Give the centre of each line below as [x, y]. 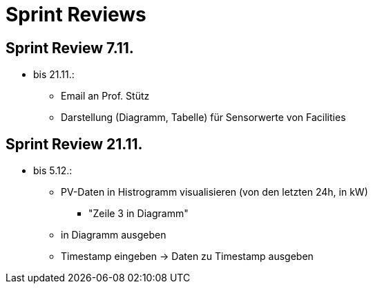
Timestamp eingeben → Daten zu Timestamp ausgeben [187, 257]
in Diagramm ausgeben [114, 235]
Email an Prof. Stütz [105, 96]
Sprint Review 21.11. [74, 144]
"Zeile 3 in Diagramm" [138, 214]
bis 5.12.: [53, 171]
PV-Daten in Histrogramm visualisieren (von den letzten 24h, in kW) [214, 192]
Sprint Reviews [76, 15]
